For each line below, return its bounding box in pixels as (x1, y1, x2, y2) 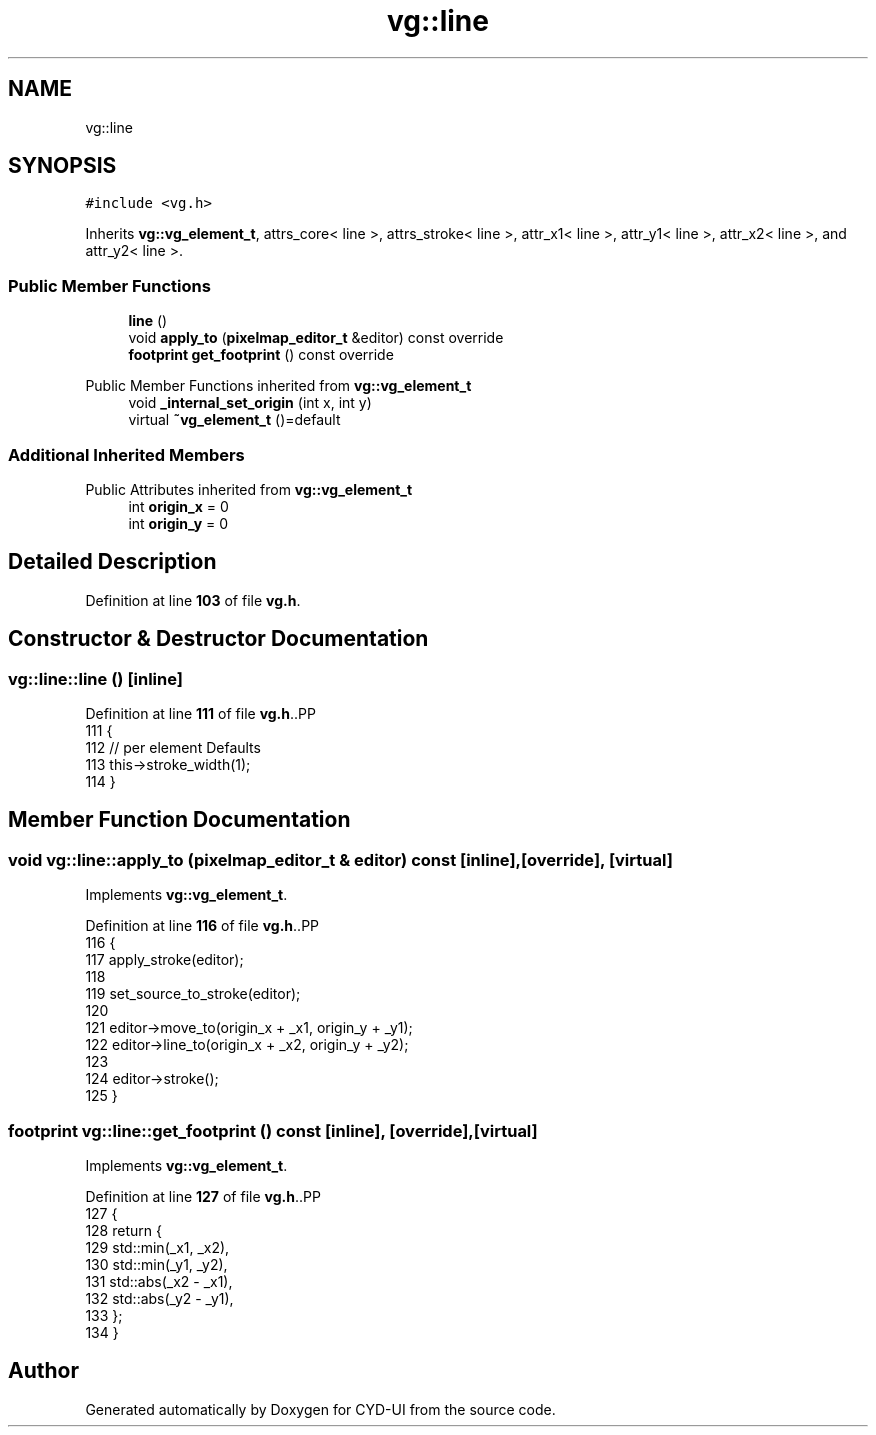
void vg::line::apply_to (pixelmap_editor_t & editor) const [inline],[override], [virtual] (8, 849, 673, 870)
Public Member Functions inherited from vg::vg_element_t (85, 377, 472, 395)
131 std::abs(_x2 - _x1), (85, 1272, 233, 1290)
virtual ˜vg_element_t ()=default (128, 411, 341, 429)
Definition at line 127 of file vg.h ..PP (85, 1187, 321, 1205)
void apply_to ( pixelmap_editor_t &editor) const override (128, 329, 504, 347)
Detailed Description (8, 549, 217, 575)
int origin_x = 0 (128, 497, 229, 515)
